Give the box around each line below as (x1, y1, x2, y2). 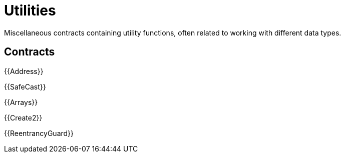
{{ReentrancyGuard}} (4, 128, 74, 137)
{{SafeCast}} (4, 82, 46, 91)
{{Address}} (4, 66, 44, 75)
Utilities (4, 2, 56, 19)
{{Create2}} (4, 113, 43, 122)
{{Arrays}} (4, 97, 38, 106)
